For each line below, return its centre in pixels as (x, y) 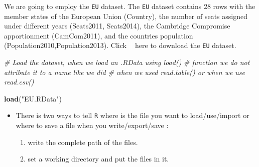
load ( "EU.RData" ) (33, 98)
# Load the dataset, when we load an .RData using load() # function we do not (127, 62)
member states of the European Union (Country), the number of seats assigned (126, 16)
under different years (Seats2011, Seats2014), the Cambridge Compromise (117, 26)
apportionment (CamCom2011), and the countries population (99, 35)
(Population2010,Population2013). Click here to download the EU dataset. (120, 45)
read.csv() (19, 82)
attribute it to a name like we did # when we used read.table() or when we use (125, 72)
